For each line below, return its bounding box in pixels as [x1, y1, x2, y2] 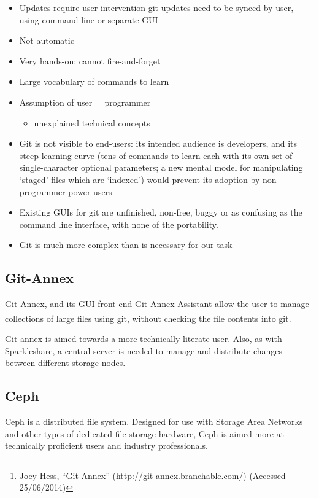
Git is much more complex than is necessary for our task [19, 238, 233, 251]
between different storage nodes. [5, 356, 126, 369]
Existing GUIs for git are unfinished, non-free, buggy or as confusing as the [19, 206, 302, 219]
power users [68, 185, 112, 198]
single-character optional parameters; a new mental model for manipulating [19, 161, 303, 174]
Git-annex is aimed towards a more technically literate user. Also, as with [5, 332, 282, 344]
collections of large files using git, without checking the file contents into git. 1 [5, 309, 295, 324]
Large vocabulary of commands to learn [19, 75, 169, 88]
